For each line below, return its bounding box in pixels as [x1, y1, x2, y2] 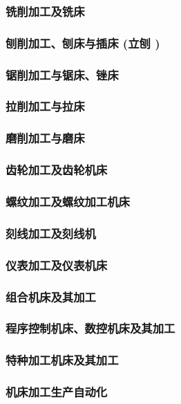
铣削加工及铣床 [6, 2, 85, 19]
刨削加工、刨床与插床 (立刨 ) [6, 34, 160, 51]
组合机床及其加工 [6, 288, 96, 305]
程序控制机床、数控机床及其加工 [6, 320, 175, 337]
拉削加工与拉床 [6, 98, 85, 115]
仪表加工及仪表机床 [6, 256, 108, 273]
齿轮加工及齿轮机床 [6, 161, 108, 178]
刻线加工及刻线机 [6, 224, 96, 241]
